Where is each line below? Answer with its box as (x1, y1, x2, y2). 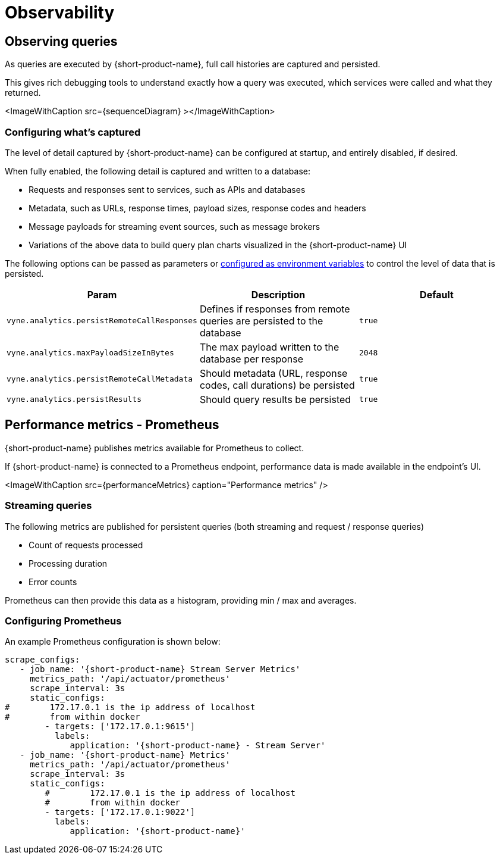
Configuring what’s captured (5, 126, 141, 138)
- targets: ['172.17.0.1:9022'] (45, 807, 196, 817)
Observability (5, 2, 115, 23)
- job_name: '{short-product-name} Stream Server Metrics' (20, 664, 301, 674)
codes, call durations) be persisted (199, 379, 355, 391)
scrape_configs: (5, 655, 80, 665)
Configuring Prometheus (5, 614, 122, 627)
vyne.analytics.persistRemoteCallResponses (7, 316, 197, 326)
